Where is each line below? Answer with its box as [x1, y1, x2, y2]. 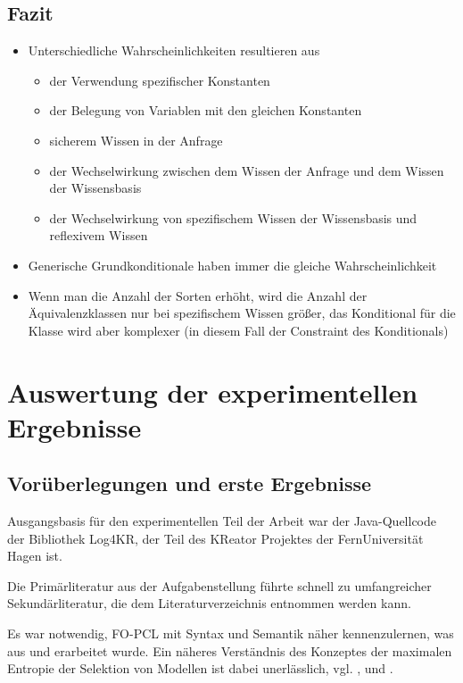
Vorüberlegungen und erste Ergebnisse [7, 470, 372, 497]
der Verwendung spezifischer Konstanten [49, 71, 270, 89]
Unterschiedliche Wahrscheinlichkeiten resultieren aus [28, 41, 320, 60]
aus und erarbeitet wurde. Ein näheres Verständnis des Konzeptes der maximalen [7, 641, 452, 660]
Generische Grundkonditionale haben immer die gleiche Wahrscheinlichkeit [28, 255, 437, 274]
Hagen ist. [7, 546, 62, 565]
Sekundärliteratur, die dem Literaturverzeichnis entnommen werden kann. [7, 594, 411, 612]
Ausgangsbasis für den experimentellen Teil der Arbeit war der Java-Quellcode [7, 512, 437, 530]
